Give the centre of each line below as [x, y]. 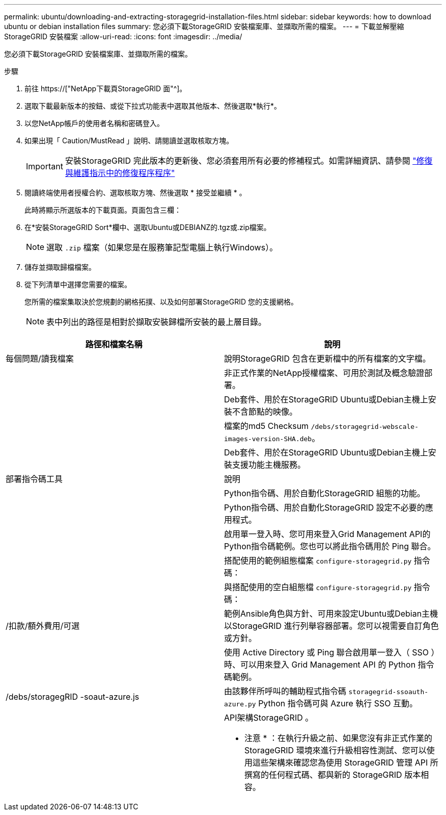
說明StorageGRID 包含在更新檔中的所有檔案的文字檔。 [327, 359]
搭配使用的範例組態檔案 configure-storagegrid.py [318, 561]
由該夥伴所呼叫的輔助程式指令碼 [285, 691]
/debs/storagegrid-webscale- [365, 427]
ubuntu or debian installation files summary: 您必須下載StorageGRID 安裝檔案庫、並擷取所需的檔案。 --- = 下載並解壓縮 [204, 26]
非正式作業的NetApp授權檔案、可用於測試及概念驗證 [324, 373]
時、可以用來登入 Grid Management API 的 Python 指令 [329, 665]
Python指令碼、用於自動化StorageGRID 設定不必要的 [325, 507]
